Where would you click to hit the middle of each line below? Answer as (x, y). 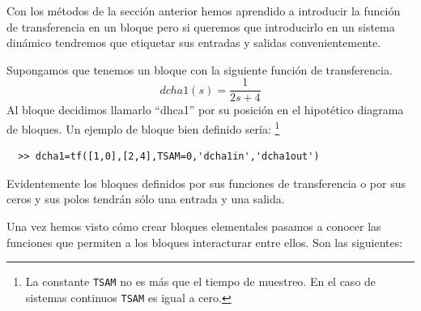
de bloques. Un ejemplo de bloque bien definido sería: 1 (143, 128)
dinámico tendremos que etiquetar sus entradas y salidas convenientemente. (194, 43)
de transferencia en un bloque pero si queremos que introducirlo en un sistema (201, 26)
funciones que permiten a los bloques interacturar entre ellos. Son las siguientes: (205, 242)
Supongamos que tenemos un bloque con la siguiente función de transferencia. (200, 69)
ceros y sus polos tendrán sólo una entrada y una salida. (146, 199)
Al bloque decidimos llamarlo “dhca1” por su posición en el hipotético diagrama (205, 110)
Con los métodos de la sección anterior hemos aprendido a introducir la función (204, 11)
